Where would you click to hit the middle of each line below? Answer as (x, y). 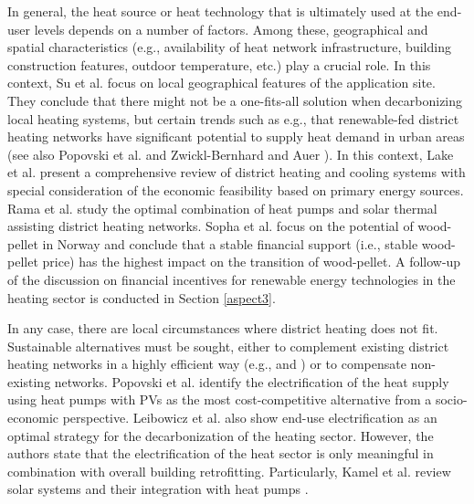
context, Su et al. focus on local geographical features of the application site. (221, 83)
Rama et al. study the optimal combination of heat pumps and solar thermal (222, 208)
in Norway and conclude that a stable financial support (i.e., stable (230, 243)
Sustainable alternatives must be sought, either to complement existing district (228, 346)
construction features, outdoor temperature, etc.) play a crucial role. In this (219, 64)
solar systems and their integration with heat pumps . (158, 489)
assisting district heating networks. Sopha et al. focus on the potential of (211, 226)
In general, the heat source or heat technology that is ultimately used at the (221, 11)
